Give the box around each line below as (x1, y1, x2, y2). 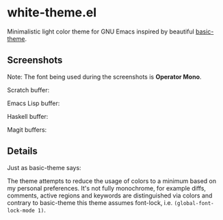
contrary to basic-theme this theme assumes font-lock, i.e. (7, 198, 173, 206)
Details (7, 146, 38, 157)
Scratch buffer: (7, 85, 50, 94)
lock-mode (7, 207, 36, 214)
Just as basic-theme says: (7, 163, 81, 171)
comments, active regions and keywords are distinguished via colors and (7, 191, 213, 200)
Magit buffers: (7, 125, 47, 134)
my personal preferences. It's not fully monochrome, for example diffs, (7, 184, 207, 192)
